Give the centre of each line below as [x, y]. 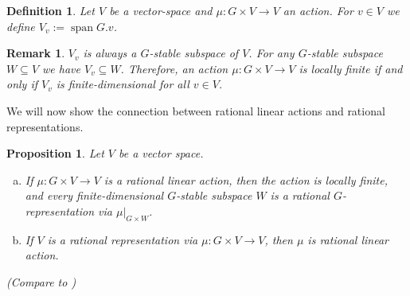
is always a [110, 53]
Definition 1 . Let [51, 10]
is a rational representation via [123, 239]
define [21, 26]
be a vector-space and [161, 10]
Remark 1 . [36, 53]
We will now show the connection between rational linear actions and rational [196, 110]
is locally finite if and [351, 68]
